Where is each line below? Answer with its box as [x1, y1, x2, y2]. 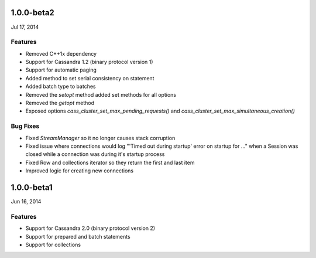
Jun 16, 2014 [11, 198, 42, 205]
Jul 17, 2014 [11, 23, 39, 30]
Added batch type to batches [25, 83, 96, 90]
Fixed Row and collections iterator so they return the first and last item [25, 159, 195, 166]
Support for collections [25, 241, 81, 248]
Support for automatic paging [25, 66, 97, 73]
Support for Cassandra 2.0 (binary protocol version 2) [25, 225, 155, 232]
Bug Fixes [11, 122, 40, 130]
